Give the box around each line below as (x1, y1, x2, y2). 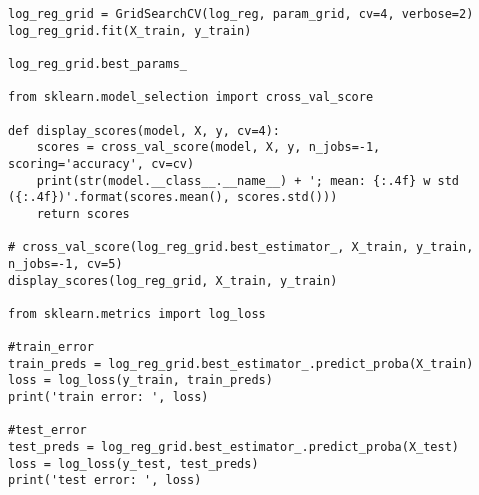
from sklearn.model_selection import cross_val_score (8, 90, 374, 105)
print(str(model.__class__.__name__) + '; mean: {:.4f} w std (36, 173, 460, 188)
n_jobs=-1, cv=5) (8, 256, 123, 271)
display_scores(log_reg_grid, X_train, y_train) (8, 273, 338, 288)
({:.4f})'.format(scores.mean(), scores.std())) (8, 190, 338, 205)
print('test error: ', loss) (8, 473, 202, 488)
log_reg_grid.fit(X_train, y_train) (8, 23, 252, 38)
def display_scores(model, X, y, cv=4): (8, 123, 281, 138)
